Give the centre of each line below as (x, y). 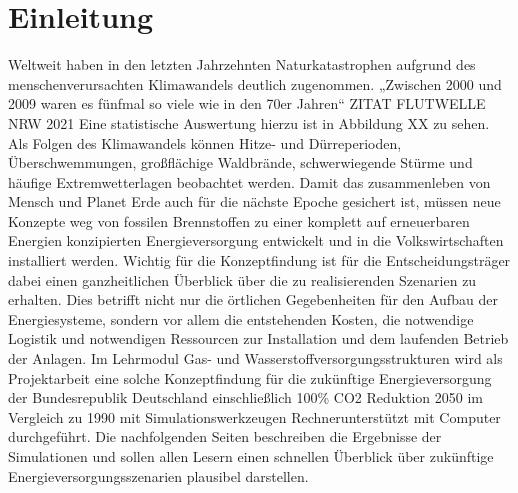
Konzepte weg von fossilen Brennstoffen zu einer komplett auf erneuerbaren (239, 220)
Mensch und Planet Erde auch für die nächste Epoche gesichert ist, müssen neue (254, 201)
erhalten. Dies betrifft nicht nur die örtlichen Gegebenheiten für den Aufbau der (253, 299)
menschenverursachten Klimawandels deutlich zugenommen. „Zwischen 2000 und (255, 83)
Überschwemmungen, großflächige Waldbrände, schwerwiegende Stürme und (240, 162)
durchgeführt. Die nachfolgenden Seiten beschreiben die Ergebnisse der (225, 436)
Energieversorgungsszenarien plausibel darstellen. (158, 475)
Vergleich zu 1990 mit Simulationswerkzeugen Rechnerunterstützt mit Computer (254, 416)
